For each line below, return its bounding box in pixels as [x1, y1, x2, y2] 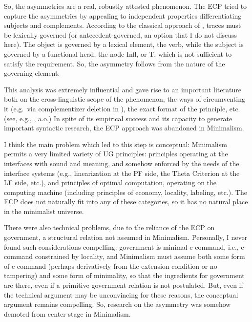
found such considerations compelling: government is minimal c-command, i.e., [4, 241, 239, 252]
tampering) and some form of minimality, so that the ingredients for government [4, 270, 245, 280]
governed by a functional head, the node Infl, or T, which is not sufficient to [4, 48, 232, 59]
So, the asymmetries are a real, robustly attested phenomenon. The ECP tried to [4, 1, 247, 11]
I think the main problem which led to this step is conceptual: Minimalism [4, 139, 227, 149]
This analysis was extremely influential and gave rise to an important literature [4, 84, 241, 94]
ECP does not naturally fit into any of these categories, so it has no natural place [4, 196, 248, 207]
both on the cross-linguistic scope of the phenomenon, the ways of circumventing [4, 94, 245, 104]
